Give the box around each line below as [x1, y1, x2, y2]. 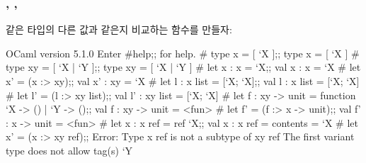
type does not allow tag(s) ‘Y [6, 142, 133, 157]
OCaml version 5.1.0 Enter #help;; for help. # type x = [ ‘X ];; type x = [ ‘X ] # [6, 45, 360, 60]
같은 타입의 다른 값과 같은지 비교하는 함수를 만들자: [6, 22, 232, 37]
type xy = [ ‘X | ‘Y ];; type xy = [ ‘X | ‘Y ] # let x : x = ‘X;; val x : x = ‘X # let [6, 60, 361, 74]
